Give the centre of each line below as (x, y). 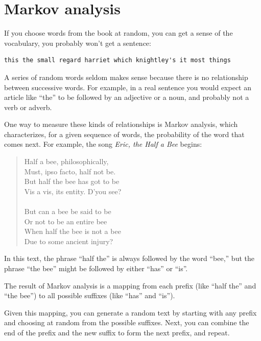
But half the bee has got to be (72, 181)
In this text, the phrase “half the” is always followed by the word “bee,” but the (129, 258)
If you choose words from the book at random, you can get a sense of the (118, 33)
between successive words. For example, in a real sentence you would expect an (128, 87)
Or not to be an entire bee (66, 221)
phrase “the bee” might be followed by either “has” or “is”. (96, 268)
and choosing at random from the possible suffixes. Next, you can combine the (127, 322)
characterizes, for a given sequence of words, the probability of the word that (124, 134)
